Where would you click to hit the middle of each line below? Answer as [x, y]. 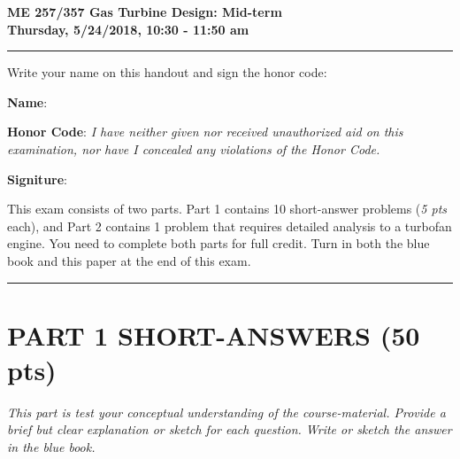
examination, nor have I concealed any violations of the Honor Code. [194, 148]
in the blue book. [51, 447]
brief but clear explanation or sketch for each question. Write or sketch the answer [230, 429]
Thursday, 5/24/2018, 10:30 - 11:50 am [128, 29]
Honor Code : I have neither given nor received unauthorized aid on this [205, 132]
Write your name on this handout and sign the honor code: [167, 72]
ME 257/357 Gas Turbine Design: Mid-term [145, 12]
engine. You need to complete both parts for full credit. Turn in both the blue [218, 243]
